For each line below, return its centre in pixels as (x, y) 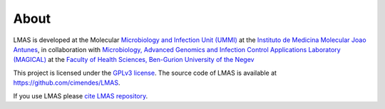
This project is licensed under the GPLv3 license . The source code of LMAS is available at (145, 73)
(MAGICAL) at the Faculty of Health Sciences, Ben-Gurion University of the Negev (134, 60)
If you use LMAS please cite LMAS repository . (81, 95)
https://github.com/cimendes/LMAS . (67, 83)
